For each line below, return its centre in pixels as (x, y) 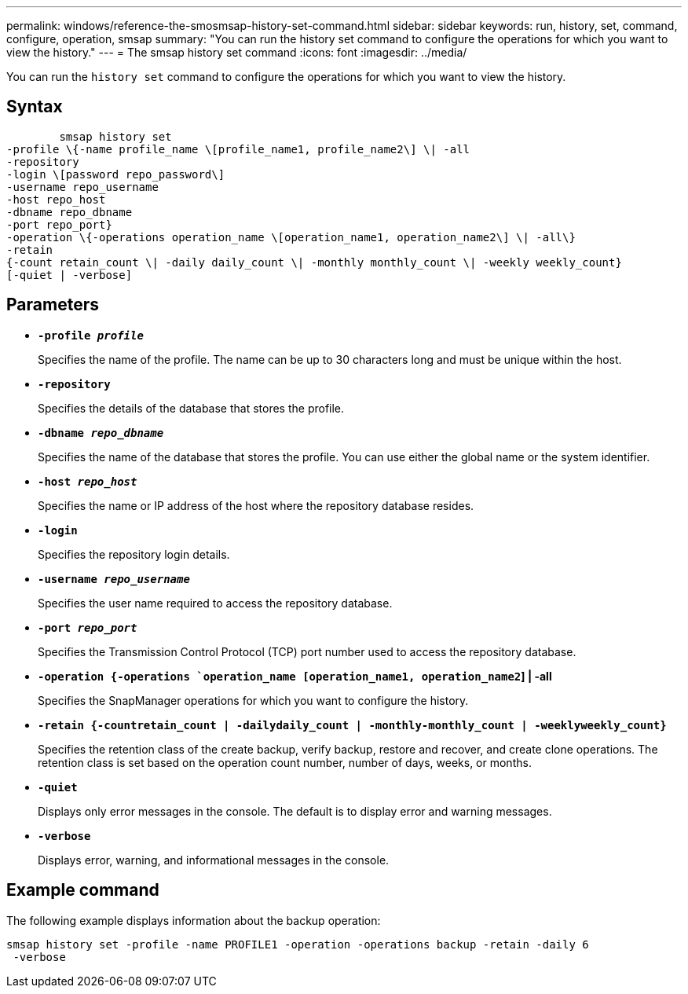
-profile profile (91, 335)
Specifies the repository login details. (134, 554)
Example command (83, 890)
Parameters (53, 305)
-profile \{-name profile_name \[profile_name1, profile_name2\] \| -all (238, 149)
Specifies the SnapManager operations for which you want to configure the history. (253, 700)
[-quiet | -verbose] (70, 275)
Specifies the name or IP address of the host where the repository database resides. (256, 505)
